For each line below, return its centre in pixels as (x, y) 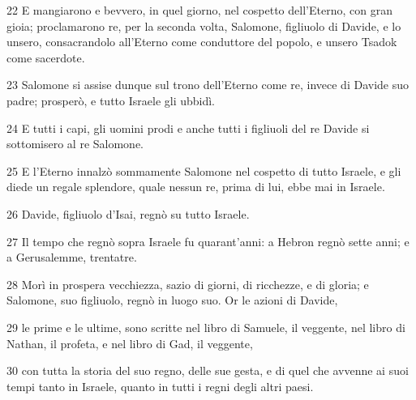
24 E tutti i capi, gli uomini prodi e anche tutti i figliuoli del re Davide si (188, 128)
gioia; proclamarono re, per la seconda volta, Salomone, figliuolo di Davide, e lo (204, 26)
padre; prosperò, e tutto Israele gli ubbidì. (111, 100)
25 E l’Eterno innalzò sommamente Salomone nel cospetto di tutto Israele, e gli (204, 170)
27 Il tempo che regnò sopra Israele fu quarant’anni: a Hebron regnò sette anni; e (208, 241)
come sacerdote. (46, 57)
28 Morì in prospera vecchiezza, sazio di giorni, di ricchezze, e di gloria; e (188, 284)
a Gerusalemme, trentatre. (72, 257)
